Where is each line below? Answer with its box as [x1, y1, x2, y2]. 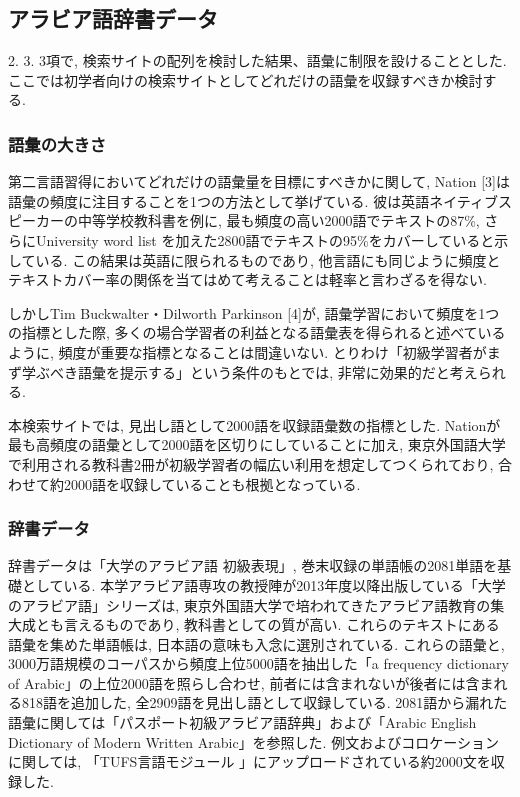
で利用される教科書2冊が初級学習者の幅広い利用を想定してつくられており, [8, 453, 494, 474]
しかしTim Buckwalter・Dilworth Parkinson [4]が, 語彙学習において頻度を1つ [8, 302, 500, 323]
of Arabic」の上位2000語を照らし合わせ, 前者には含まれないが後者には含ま [8, 672, 494, 693]
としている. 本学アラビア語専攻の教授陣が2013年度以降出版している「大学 [21, 574, 506, 595]
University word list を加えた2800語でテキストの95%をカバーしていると [35, 229, 495, 250]
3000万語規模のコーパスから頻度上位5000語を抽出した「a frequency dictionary [8, 653, 509, 674]
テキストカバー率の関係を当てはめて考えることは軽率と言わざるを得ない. [8, 269, 487, 290]
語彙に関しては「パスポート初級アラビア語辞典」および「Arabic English [8, 712, 477, 733]
